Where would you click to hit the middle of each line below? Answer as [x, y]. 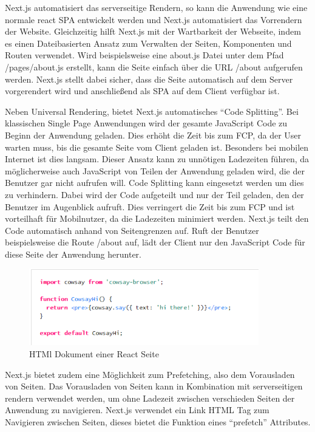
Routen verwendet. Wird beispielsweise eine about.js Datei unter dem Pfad [144, 55]
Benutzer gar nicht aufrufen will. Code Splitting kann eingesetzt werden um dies [154, 183]
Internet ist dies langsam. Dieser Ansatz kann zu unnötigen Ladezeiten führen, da [157, 159]
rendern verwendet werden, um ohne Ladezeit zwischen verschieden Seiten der [150, 398]
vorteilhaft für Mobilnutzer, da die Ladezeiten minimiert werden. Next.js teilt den [157, 218]
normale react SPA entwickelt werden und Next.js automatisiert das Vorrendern [154, 19]
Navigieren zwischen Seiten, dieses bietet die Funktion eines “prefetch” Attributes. [158, 422]
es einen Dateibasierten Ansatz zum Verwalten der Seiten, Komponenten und [148, 43]
